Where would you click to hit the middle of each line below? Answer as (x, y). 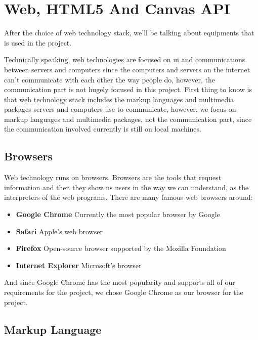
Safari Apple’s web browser (59, 231)
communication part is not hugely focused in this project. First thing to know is (128, 89)
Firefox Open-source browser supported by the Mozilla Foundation (121, 248)
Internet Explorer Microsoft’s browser (79, 265)
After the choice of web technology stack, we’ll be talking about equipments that (129, 33)
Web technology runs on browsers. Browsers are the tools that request (113, 177)
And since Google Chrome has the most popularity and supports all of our (120, 282)
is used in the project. (38, 42)
